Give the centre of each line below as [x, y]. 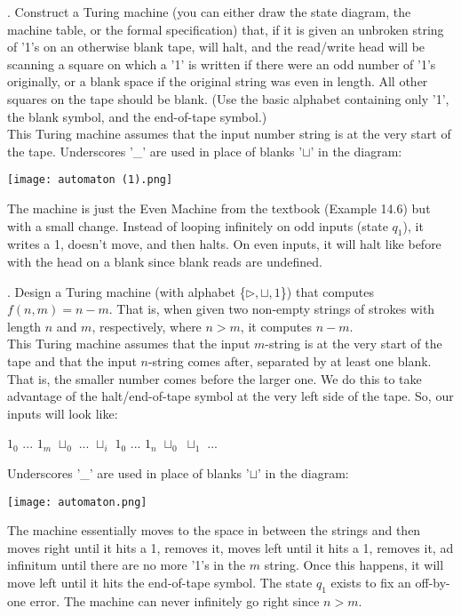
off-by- [433, 582]
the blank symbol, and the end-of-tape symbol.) [137, 116]
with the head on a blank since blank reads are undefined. [165, 261]
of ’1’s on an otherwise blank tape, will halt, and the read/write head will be [216, 47]
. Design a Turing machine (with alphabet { [127, 291]
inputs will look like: [63, 413]
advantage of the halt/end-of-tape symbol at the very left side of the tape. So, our [230, 396]
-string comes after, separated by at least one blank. [290, 360]
